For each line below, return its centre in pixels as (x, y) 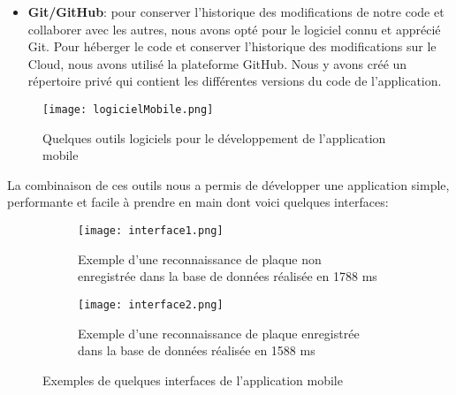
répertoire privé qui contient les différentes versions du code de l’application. (235, 81)
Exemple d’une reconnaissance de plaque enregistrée (219, 333)
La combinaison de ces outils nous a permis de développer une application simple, (228, 184)
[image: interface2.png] (151, 304)
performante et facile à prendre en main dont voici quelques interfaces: (198, 202)
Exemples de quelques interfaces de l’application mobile (193, 380)
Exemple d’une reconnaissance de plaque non (200, 258)
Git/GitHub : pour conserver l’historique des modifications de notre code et (236, 11)
